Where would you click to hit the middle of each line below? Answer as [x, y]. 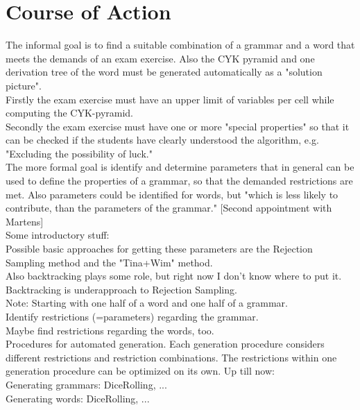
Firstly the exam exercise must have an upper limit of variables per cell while [170, 99]
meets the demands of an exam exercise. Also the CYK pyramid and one [160, 58]
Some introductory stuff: [58, 235]
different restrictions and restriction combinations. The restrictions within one [171, 357]
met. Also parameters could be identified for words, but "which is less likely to [172, 194]
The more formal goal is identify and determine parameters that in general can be [180, 167]
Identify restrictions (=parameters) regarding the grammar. [132, 316]
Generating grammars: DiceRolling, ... [86, 384]
